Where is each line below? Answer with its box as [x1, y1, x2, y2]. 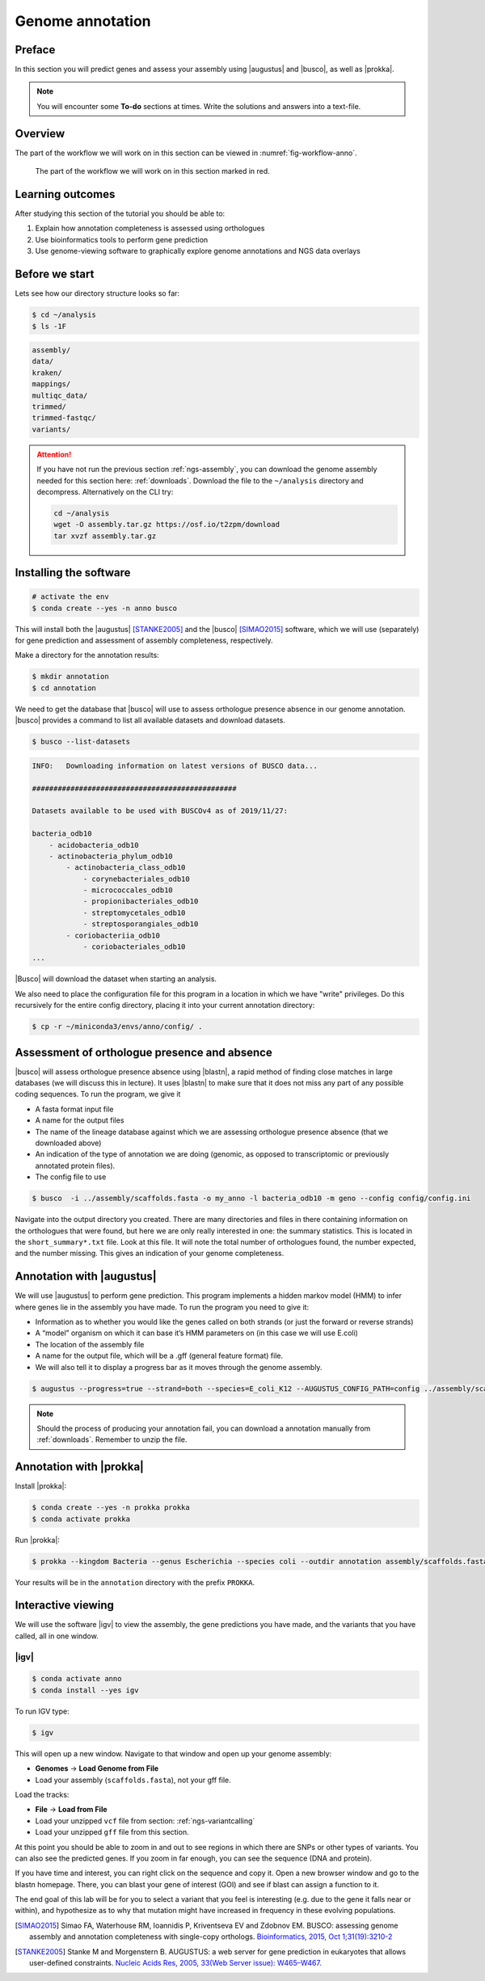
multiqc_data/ [32, 390, 88, 400]
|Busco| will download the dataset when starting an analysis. [15, 974, 217, 984]
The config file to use [35, 1172, 107, 1182]
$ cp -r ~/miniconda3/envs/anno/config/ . [32, 1022, 203, 1031]
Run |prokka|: [15, 1535, 61, 1545]
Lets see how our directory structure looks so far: [15, 289, 180, 298]
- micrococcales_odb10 [82, 886, 173, 895]
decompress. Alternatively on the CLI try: [36, 487, 174, 496]
